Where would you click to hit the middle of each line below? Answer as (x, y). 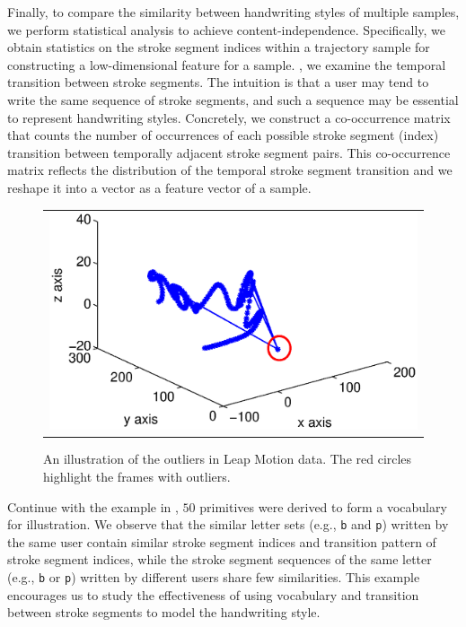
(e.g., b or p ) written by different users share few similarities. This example (214, 577)
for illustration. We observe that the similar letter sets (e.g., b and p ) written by (228, 524)
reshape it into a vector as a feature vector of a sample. (159, 187)
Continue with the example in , (93, 506)
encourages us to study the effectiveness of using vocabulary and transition (213, 594)
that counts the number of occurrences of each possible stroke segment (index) (223, 135)
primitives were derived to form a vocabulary (323, 506)
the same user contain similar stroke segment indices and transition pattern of (222, 541)
